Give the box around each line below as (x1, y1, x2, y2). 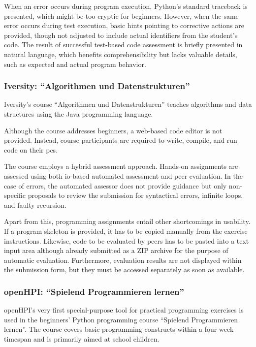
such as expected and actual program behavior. (4, 59, 146, 69)
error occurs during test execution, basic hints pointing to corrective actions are (4, 20, 244, 31)
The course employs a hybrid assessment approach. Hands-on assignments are (4, 161, 238, 171)
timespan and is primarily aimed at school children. (4, 333, 160, 344)
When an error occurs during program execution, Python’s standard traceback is (4, 1, 248, 11)
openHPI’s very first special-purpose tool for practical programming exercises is (4, 305, 244, 315)
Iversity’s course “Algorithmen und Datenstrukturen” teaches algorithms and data (4, 99, 252, 109)
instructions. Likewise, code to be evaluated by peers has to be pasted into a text (4, 235, 249, 246)
